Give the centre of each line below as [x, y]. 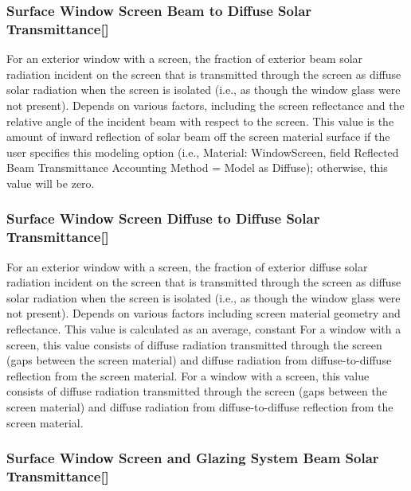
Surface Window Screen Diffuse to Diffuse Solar [163, 218]
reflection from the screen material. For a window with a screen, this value [188, 375]
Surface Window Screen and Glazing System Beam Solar [193, 458]
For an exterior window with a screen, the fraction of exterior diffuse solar [187, 266]
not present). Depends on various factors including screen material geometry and [204, 313]
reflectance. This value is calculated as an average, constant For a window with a [204, 329]
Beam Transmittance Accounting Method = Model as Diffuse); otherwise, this [197, 168]
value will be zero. [51, 183]
